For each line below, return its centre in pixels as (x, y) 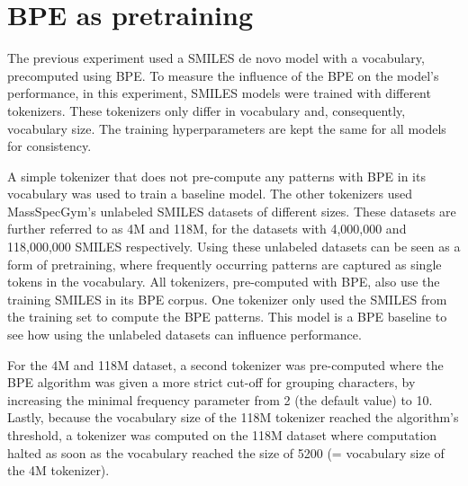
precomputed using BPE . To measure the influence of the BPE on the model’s (223, 75)
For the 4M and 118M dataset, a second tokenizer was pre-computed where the (225, 364)
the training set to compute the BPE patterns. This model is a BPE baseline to (227, 317)
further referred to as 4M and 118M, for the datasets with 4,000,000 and (207, 229)
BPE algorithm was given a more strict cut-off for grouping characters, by (211, 382)
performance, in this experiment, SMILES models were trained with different (219, 93)
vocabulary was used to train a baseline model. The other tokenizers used (210, 194)
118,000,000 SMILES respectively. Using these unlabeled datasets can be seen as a (234, 247)
